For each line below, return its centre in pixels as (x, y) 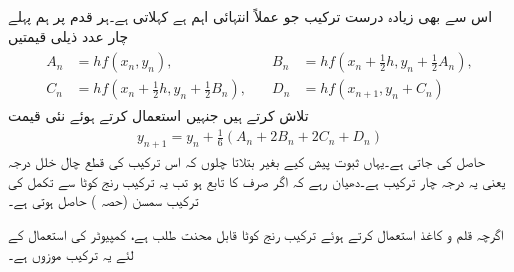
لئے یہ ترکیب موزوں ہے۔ (71, 253)
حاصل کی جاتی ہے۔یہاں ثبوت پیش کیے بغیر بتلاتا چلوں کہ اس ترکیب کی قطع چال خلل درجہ (246, 161)
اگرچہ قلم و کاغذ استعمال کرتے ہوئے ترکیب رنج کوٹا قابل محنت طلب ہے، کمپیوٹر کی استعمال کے (256, 234)
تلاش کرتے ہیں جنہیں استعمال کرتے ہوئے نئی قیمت (158, 115)
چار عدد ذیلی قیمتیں (68, 35)
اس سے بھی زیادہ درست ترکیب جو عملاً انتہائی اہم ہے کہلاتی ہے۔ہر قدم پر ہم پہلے (250, 16)
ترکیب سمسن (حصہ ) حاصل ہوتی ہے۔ (103, 200)
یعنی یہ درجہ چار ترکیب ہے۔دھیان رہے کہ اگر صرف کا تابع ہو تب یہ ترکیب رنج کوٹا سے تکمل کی (257, 180)
